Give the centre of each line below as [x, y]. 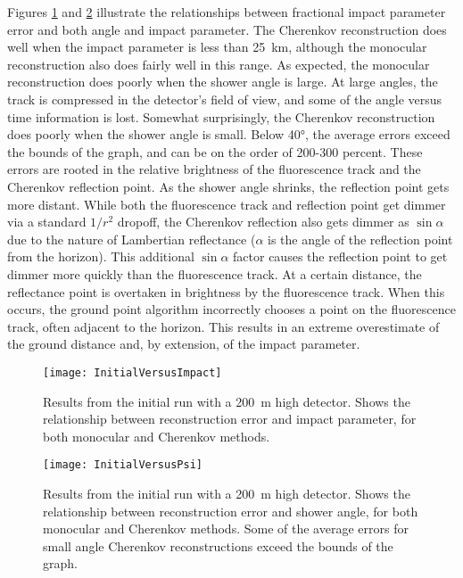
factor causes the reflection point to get [340, 256]
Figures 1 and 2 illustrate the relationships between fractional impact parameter [227, 12]
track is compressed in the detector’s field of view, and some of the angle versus [225, 99]
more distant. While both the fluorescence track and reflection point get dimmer [227, 204]
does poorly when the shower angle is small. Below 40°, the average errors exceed [229, 134]
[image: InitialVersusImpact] [132, 372]
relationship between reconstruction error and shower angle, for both [231, 511]
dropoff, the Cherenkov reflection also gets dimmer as [263, 222]
